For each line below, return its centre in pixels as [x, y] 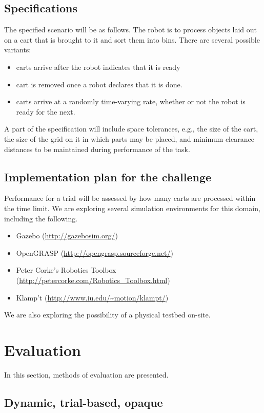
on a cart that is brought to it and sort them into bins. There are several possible [132, 39]
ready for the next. [46, 111]
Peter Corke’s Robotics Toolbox [66, 270]
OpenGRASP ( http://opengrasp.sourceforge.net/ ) [95, 252]
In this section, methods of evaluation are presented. [86, 374]
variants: [18, 50]
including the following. [41, 218]
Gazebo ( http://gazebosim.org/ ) [67, 236]
